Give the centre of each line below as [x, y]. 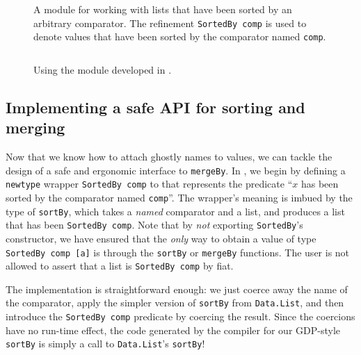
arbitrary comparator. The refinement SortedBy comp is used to [170, 23]
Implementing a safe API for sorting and [155, 107]
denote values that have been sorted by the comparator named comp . [180, 36]
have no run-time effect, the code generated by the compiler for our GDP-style [173, 330]
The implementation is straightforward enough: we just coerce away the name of [177, 289]
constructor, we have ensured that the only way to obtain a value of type [161, 238]
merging [35, 127]
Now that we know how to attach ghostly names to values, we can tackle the [169, 157]
